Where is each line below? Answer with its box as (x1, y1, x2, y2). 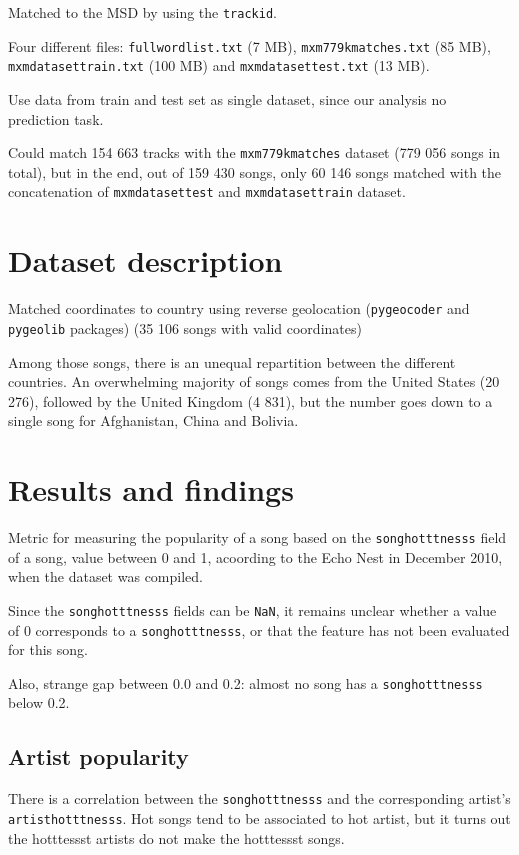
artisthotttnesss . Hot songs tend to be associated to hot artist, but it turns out (8, 807, 511, 828)
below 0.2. (8, 692, 70, 713)
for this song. (8, 639, 88, 660)
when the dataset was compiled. (8, 566, 203, 587)
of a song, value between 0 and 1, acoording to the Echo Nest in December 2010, (8, 546, 503, 567)
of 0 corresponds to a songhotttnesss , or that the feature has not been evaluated (8, 619, 510, 640)
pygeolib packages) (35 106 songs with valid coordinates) (8, 317, 362, 338)
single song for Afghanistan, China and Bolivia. (8, 410, 299, 431)
